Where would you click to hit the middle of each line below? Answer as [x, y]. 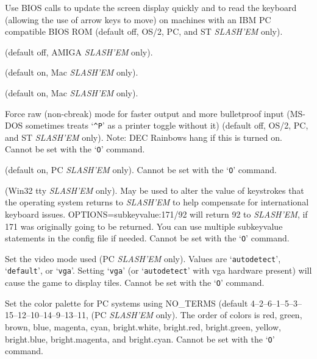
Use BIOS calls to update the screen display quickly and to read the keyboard [151, 7]
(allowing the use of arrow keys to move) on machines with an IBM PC [138, 19]
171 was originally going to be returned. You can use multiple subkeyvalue [144, 226]
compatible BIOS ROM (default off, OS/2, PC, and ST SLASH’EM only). [144, 31]
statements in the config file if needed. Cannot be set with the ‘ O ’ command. [147, 238]
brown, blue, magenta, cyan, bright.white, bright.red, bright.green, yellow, [143, 326]
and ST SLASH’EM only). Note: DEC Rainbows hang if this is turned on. [144, 137]
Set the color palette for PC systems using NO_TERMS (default [126, 303]
